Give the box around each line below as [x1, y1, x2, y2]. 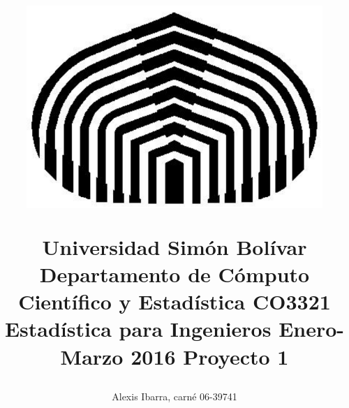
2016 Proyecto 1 [131, 342, 289, 370]
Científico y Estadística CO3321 [18, 287, 331, 316]
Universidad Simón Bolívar [42, 232, 307, 261]
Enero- [279, 314, 345, 343]
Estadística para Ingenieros [4, 314, 272, 343]
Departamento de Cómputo [39, 259, 310, 288]
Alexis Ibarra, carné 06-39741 [112, 388, 237, 403]
